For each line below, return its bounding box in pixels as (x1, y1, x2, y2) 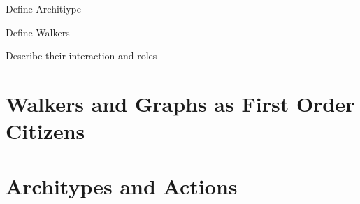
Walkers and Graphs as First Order (6, 89, 355, 117)
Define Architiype (6, 1, 81, 15)
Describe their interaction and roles (6, 48, 157, 63)
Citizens (6, 117, 85, 145)
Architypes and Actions (6, 171, 238, 200)
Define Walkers (6, 24, 70, 39)
